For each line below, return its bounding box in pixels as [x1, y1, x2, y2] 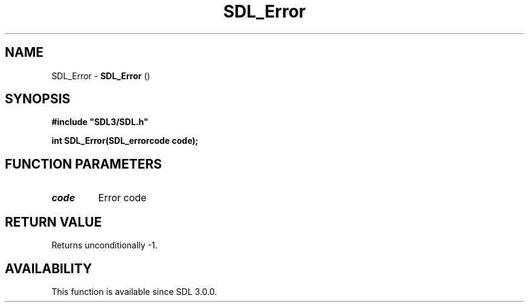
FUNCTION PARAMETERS [5, 156, 162, 172]
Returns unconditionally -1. [51, 240, 158, 251]
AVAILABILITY [5, 260, 92, 276]
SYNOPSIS [5, 91, 71, 107]
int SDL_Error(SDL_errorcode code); [51, 135, 199, 146]
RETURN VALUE [5, 214, 102, 230]
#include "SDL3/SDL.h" [51, 117, 149, 128]
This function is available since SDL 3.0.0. [51, 286, 217, 297]
